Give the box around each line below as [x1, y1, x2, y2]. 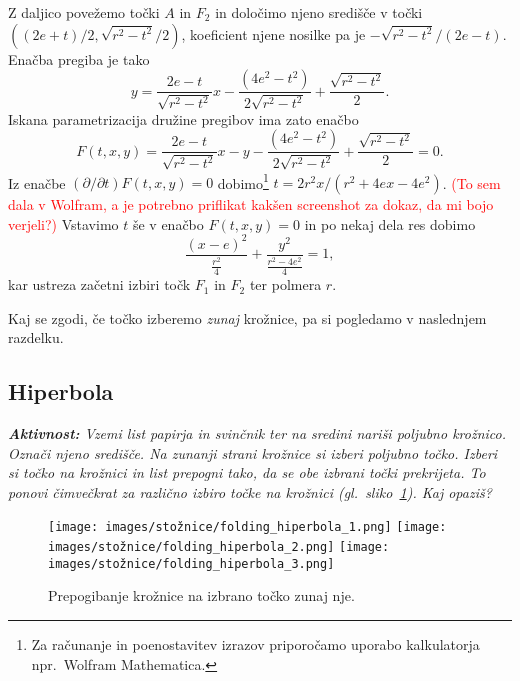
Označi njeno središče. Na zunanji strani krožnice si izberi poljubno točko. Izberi [8, 442, 498, 463]
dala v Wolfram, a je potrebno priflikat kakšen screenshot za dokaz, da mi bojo [8, 194, 494, 215]
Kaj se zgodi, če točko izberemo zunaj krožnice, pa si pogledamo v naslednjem [8, 307, 487, 328]
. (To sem [442, 172, 501, 193]
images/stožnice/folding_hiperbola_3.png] [48, 556, 335, 571]
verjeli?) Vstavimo [8, 213, 119, 234]
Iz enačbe [8, 172, 66, 193]
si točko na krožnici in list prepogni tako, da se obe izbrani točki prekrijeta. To [8, 462, 486, 483]
